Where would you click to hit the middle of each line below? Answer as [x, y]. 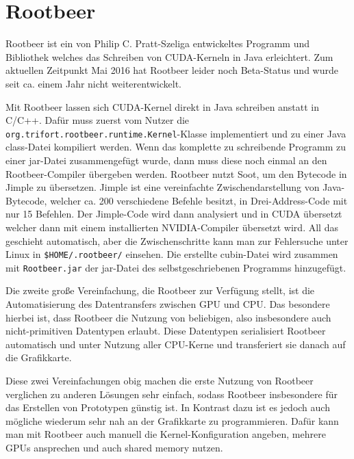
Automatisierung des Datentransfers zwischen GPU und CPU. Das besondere [168, 304]
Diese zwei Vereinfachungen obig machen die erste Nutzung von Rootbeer [160, 380]
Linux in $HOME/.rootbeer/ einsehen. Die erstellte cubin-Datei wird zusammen [172, 254]
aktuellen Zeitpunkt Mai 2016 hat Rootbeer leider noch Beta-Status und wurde [172, 70]
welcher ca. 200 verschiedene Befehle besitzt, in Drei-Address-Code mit [199, 200]
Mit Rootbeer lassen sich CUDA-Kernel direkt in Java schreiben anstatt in [163, 106]
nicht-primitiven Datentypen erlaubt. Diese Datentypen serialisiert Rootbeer [166, 331]
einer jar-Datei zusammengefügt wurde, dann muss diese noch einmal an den [166, 160]
